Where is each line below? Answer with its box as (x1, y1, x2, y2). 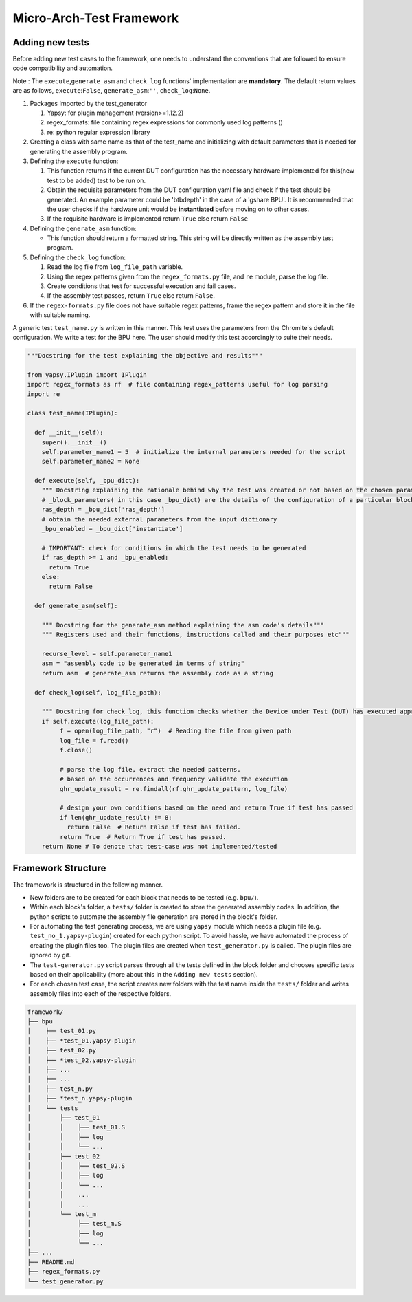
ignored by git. (30, 951, 71, 959)
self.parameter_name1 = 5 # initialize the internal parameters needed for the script (41, 448, 346, 455)
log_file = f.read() (59, 737, 129, 744)
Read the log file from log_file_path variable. (47, 263, 183, 271)
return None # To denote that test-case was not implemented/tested (41, 843, 277, 850)
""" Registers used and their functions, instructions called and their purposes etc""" (41, 631, 350, 639)
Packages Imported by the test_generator (30, 99, 148, 107)
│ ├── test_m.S (27, 1219, 122, 1228)
